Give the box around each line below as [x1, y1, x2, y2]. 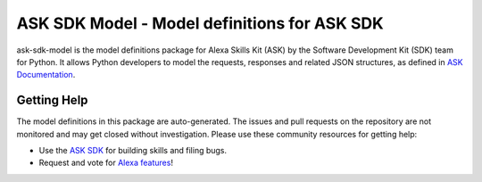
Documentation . [16, 70, 76, 80]
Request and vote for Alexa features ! [38, 157, 174, 169]
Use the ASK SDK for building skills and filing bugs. [38, 145, 228, 156]
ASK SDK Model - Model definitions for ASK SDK [16, 13, 384, 33]
